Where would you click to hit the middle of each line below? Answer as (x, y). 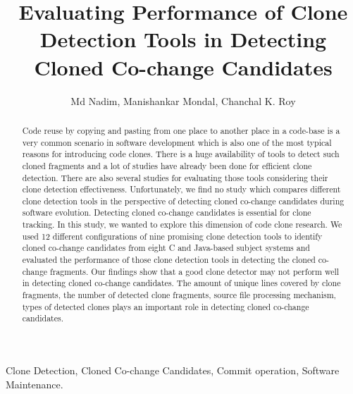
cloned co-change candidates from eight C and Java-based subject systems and (166, 248)
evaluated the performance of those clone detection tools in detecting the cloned (169, 260)
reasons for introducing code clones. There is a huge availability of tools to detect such (181, 154)
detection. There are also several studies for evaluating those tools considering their (175, 177)
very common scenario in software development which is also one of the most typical (177, 142)
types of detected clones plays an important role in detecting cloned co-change (166, 306)
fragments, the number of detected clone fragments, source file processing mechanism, (179, 295)
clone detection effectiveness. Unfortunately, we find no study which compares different (181, 189)
